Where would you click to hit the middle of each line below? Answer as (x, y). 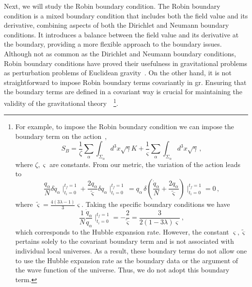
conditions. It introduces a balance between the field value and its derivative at (121, 34)
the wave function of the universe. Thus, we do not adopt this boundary (122, 270)
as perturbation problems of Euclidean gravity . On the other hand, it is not (118, 73)
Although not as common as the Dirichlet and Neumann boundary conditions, (120, 53)
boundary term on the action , (61, 136)
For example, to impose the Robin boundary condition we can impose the (125, 127)
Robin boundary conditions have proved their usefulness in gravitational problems (126, 63)
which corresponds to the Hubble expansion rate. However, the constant (122, 231)
